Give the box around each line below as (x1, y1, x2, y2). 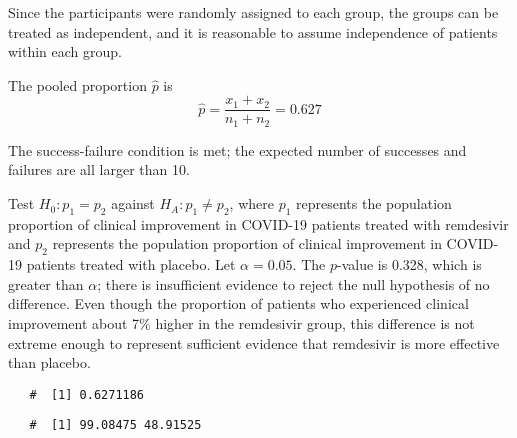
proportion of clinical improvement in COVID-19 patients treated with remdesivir (8, 213, 509, 234)
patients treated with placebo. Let (26, 254, 236, 275)
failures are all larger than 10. (8, 159, 190, 180)
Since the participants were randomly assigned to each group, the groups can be (8, 2, 499, 22)
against (111, 193, 155, 214)
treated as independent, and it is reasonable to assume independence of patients (8, 21, 498, 42)
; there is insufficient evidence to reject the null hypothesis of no (97, 273, 490, 294)
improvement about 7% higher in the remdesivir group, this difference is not (8, 313, 475, 334)
